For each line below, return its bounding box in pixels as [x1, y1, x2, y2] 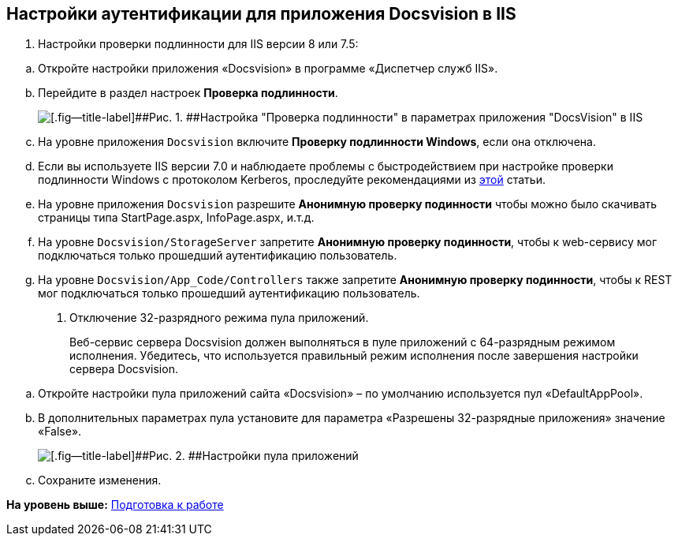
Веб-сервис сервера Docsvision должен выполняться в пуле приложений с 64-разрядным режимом [69, 335, 616, 349]
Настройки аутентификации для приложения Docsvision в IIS [6, 4, 516, 24]
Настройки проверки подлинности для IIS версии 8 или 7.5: [38, 37, 359, 51]
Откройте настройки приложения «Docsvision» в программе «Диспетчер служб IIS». [38, 62, 498, 76]
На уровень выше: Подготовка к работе [6, 498, 224, 512]
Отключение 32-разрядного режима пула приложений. [69, 311, 369, 325]
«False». [38, 424, 82, 439]
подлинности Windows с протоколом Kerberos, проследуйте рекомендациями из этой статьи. [38, 173, 546, 187]
